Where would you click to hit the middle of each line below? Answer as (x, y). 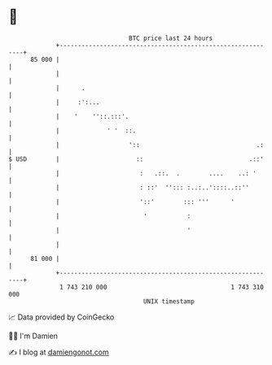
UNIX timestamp (169, 301)
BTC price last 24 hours (171, 38)
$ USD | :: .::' (136, 159)
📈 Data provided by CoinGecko (61, 317)
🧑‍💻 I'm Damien (33, 336)
